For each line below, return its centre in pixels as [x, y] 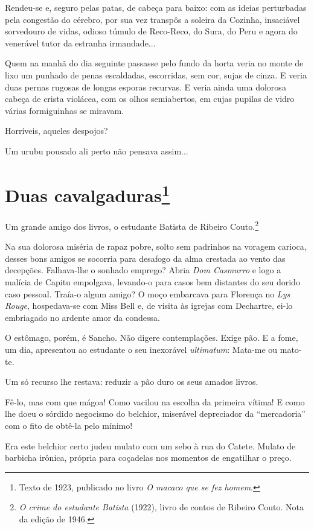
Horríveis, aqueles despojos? [56, 131]
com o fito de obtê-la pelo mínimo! [69, 425]
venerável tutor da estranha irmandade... [80, 43]
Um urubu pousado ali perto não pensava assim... [97, 150]
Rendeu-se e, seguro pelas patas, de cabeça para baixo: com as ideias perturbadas [156, 7]
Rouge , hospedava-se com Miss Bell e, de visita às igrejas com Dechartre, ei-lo [149, 306]
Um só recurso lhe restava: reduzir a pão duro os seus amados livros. [132, 382]
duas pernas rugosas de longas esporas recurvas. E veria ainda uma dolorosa [146, 87]
